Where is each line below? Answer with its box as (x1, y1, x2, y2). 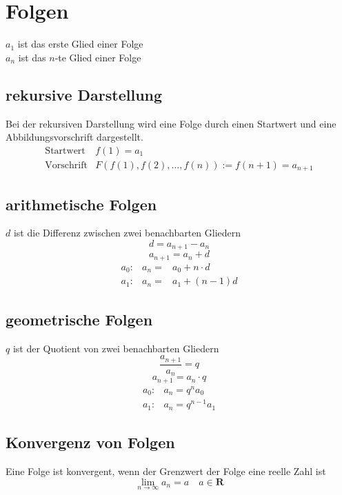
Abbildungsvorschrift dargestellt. (6, 130, 143, 144)
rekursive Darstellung (6, 83, 163, 105)
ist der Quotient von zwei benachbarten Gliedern (12, 341, 219, 355)
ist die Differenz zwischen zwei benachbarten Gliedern (13, 225, 241, 240)
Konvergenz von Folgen (6, 432, 175, 453)
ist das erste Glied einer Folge (17, 37, 143, 51)
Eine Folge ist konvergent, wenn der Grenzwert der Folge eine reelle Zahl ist (6, 463, 326, 478)
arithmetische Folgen (6, 193, 157, 214)
